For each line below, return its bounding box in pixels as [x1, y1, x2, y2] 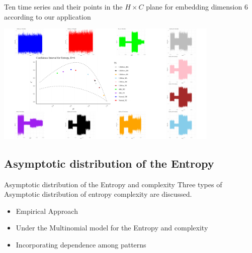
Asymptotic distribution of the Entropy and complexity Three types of [4, 179, 222, 189]
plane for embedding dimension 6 [146, 2, 248, 12]
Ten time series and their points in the [4, 2, 123, 12]
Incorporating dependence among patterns [16, 239, 146, 249]
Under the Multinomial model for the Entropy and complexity [16, 222, 208, 233]
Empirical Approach [16, 205, 78, 216]
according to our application [4, 11, 91, 22]
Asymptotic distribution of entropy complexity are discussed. [4, 189, 192, 199]
